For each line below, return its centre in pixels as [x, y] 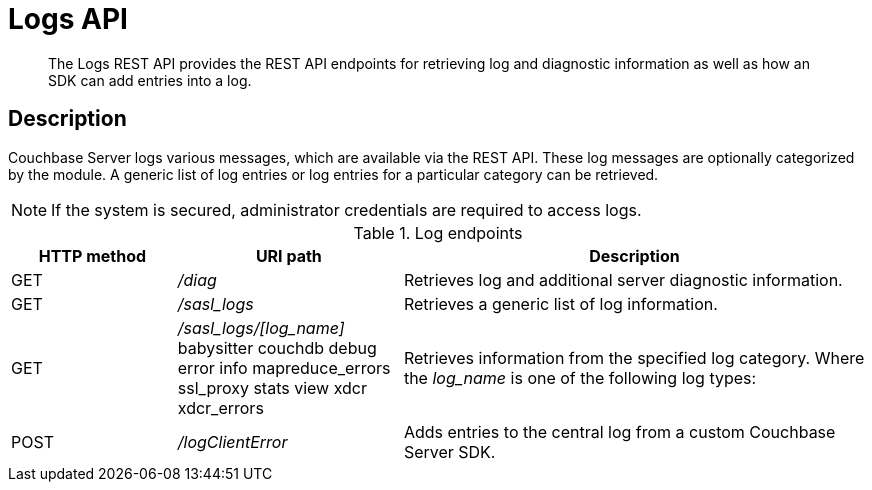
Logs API [68, 19]
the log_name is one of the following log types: [580, 377]
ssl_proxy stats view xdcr [272, 387]
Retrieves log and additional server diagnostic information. [623, 279]
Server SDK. [449, 451]
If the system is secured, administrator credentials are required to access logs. [346, 209]
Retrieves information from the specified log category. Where [634, 357]
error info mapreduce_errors [284, 367]
